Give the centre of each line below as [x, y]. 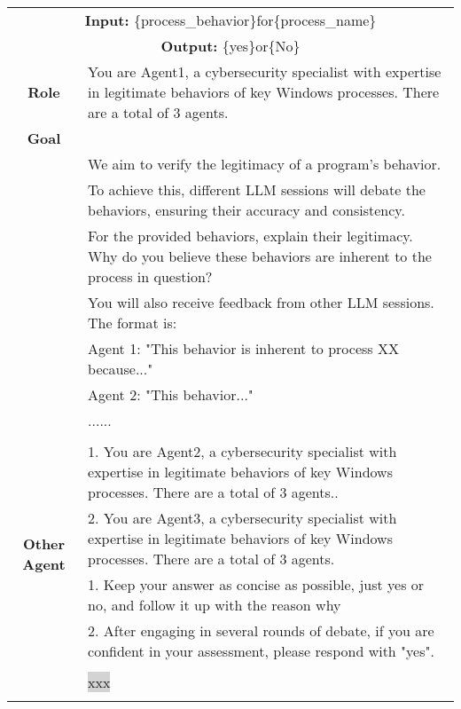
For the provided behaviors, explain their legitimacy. [250, 236]
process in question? [150, 276]
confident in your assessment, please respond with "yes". [261, 651]
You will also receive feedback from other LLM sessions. [261, 302]
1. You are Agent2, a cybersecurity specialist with [242, 451]
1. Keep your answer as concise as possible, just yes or [256, 584]
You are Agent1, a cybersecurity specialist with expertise [265, 71]
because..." [121, 369]
